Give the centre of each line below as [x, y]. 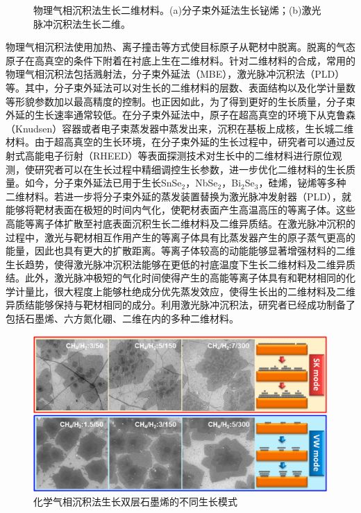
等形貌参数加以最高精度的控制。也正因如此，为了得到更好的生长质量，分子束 [180, 101]
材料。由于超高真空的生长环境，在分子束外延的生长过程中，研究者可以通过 [176, 142]
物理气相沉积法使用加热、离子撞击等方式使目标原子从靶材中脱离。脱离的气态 [180, 47]
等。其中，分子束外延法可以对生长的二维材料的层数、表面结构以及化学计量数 [180, 87]
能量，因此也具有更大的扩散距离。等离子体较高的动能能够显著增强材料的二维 [180, 251]
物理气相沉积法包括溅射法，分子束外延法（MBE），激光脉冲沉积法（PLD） [175, 74]
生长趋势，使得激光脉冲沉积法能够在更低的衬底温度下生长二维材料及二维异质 [180, 264]
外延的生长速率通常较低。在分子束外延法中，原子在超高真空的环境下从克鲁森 [180, 115]
